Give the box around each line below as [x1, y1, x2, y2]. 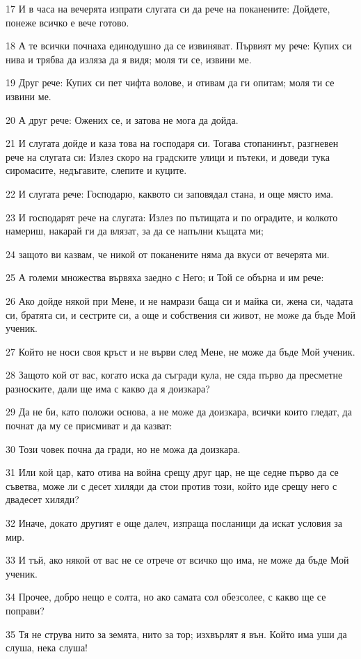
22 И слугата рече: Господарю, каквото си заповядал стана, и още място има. [6, 186, 334, 200]
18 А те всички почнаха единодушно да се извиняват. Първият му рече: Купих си [6, 38, 352, 53]
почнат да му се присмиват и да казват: [6, 418, 173, 433]
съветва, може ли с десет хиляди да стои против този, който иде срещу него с [6, 478, 337, 493]
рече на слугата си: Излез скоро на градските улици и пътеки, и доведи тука [6, 149, 330, 164]
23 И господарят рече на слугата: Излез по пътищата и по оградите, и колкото [6, 209, 338, 224]
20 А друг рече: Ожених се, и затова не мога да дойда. [6, 112, 239, 127]
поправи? [6, 603, 45, 617]
